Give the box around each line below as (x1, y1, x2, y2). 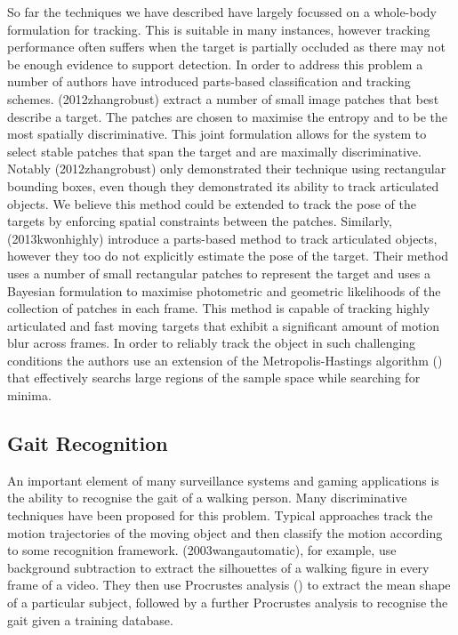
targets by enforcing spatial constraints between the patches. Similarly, (7, 212, 392, 230)
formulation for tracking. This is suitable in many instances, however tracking (7, 20, 430, 38)
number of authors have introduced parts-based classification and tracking (7, 72, 411, 91)
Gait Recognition (7, 430, 168, 457)
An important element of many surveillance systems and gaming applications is (7, 470, 439, 489)
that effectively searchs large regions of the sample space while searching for (7, 368, 421, 387)
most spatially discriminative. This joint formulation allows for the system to (7, 125, 427, 143)
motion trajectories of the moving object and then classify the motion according (7, 523, 443, 542)
